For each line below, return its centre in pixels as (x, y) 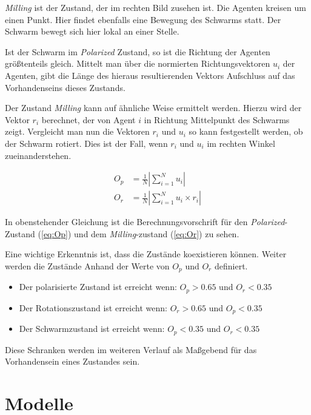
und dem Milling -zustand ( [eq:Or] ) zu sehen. (157, 233)
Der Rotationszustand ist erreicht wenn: (93, 307)
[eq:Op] (54, 233)
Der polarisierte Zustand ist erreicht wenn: (98, 287)
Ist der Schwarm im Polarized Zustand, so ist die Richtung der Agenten (138, 51)
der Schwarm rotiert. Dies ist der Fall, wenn (86, 143)
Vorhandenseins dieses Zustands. (65, 87)
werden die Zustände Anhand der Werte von (87, 265)
